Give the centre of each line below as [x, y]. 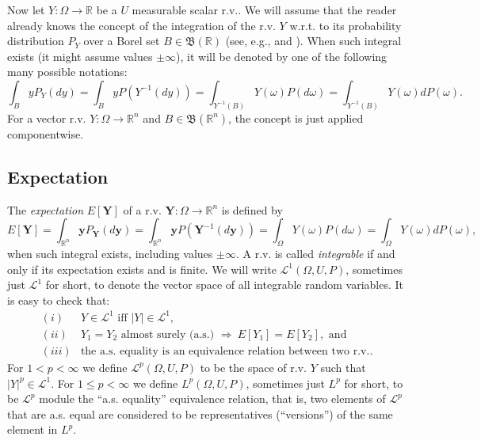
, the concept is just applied [296, 118]
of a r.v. [142, 209]
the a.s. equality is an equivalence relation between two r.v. [225, 351]
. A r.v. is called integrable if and [315, 254]
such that [343, 367]
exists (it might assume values [80, 56]
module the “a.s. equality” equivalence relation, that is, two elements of [212, 398]
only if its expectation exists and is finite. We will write [142, 269]
